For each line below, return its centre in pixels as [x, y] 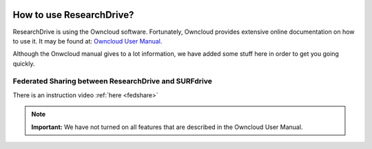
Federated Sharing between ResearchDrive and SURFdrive [113, 81]
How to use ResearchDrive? [73, 15]
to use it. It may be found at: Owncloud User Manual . [87, 41]
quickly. [24, 63]
